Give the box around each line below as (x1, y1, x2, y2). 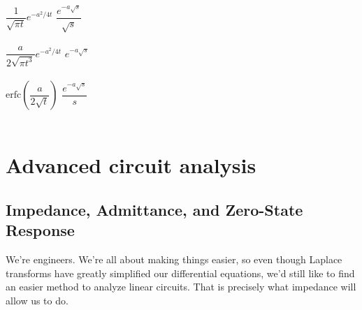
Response (6, 219, 75, 241)
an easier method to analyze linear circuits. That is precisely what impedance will (6, 279, 356, 294)
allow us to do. (6, 293, 68, 307)
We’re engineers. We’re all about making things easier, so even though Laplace (6, 251, 342, 266)
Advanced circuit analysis (6, 151, 256, 179)
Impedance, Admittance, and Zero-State (6, 198, 303, 220)
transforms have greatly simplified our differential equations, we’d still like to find (6, 265, 355, 280)
